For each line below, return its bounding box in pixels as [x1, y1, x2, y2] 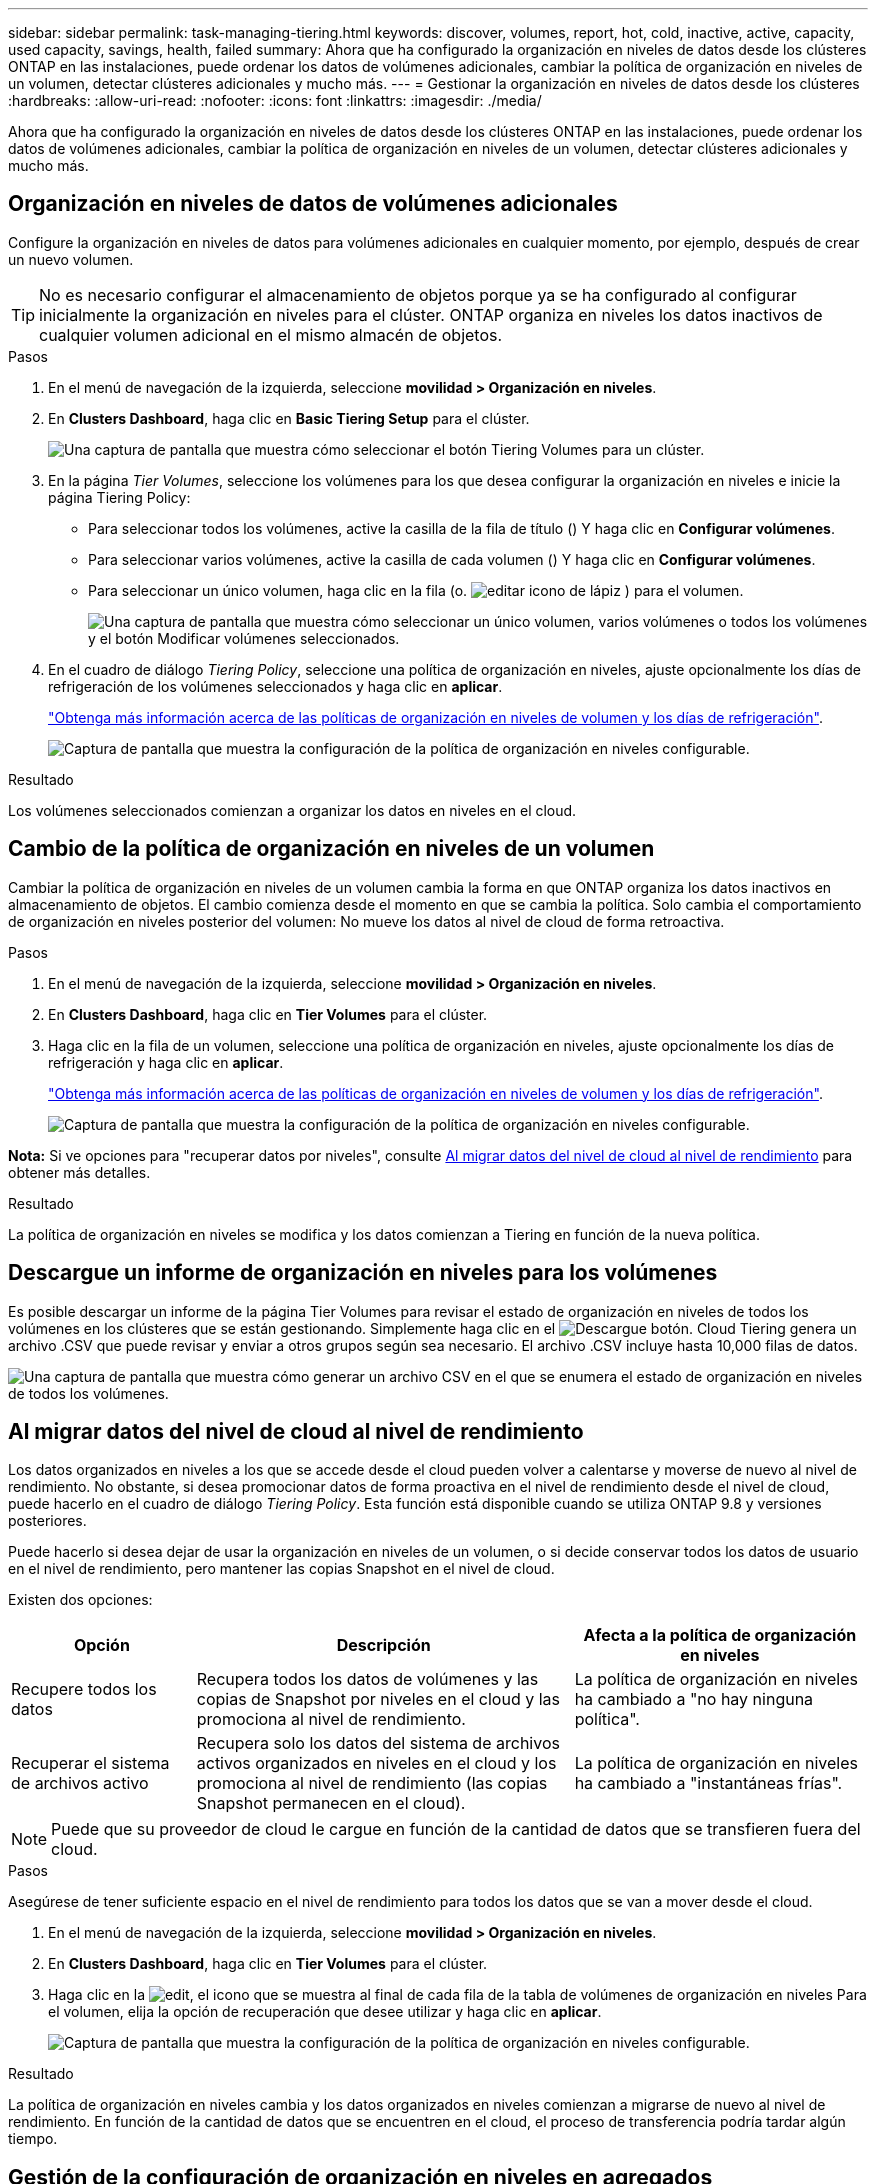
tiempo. [8, 2130, 58, 2148]
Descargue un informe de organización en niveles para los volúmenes [8, 1260, 718, 1286]
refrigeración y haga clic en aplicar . [48, 1053, 284, 1071]
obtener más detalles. [8, 1163, 151, 1181]
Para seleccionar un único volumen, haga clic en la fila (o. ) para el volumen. [88, 581, 744, 599]
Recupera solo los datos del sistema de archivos [196, 1733, 560, 1754]
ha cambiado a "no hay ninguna [574, 1689, 814, 1710]
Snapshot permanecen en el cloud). [196, 1793, 466, 1814]
